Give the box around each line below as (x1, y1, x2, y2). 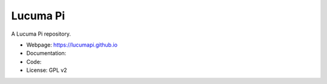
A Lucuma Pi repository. (11, 30, 71, 37)
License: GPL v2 (26, 66, 67, 74)
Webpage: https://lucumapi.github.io (26, 41, 118, 48)
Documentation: (26, 50, 67, 57)
